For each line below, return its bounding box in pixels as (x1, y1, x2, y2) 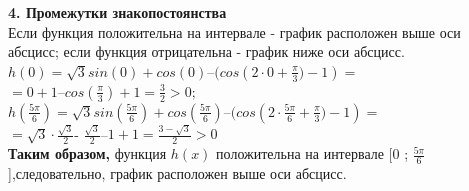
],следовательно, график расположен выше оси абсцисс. (8, 163, 347, 184)
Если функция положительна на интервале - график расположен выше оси (8, 21, 461, 42)
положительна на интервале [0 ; (216, 143, 409, 164)
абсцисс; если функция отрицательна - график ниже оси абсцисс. (8, 41, 405, 62)
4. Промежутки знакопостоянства (8, 2, 227, 22)
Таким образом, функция (8, 143, 167, 164)
